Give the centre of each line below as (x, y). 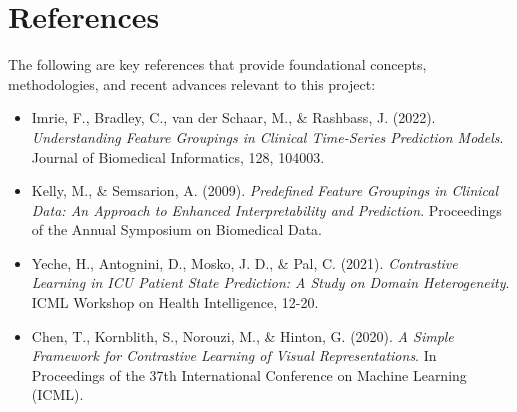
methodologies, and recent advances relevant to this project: (192, 83)
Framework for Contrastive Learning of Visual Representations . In (234, 355)
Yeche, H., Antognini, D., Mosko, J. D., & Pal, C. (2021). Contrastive (244, 262)
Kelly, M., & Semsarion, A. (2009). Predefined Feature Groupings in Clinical (265, 190)
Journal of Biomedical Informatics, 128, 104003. (178, 156)
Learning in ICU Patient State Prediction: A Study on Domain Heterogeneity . (270, 282)
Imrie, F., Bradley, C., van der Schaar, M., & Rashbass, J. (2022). (233, 117)
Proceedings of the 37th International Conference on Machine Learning (249, 374)
